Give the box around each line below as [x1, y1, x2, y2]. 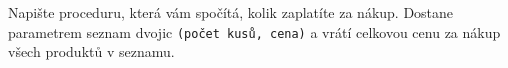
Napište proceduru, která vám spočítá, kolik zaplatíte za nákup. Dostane [8, 2, 454, 22]
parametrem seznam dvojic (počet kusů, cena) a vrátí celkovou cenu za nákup [8, 21, 501, 42]
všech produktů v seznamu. [8, 41, 175, 62]
